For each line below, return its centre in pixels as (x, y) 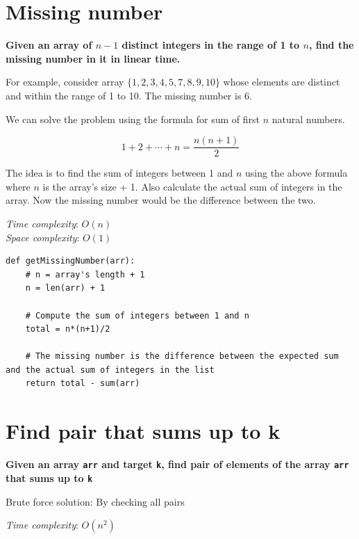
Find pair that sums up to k (143, 431)
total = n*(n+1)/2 (68, 329)
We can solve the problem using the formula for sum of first (133, 119)
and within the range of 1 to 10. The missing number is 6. (129, 95)
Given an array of (49, 45)
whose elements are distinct (282, 82)
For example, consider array (65, 82)
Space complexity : (43, 237)
